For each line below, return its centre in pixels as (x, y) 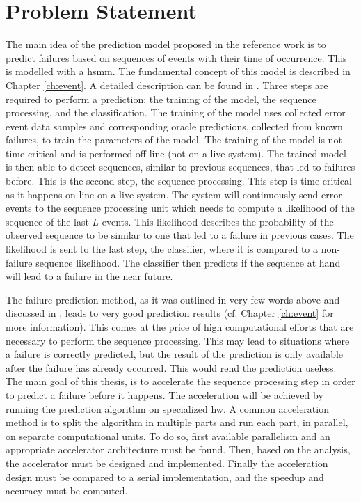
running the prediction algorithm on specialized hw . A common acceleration (167, 408)
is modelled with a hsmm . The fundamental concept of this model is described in (178, 71)
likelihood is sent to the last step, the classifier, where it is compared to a (162, 249)
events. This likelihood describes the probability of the (218, 221)
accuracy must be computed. (67, 491)
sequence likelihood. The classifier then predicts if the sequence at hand (188, 262)
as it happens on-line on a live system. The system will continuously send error (174, 194)
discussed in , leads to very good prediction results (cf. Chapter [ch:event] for (170, 313)
